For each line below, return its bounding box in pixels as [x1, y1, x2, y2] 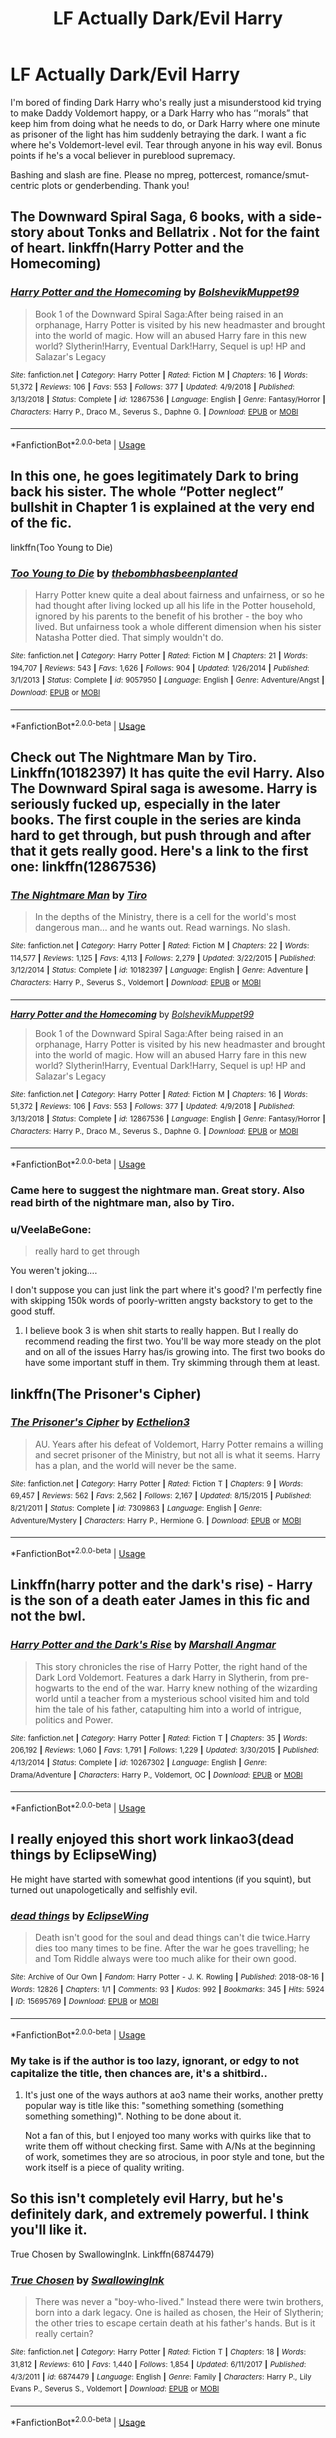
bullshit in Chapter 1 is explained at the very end [10, 499, 315, 516]
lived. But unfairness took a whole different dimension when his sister [34, 621, 322, 633]
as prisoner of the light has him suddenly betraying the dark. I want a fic [10, 128, 307, 140]
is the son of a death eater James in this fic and [10, 1592, 311, 1609]
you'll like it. [10, 2222, 88, 2239]
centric [10, 179, 40, 191]
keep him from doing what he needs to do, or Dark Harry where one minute [10, 117, 321, 129]
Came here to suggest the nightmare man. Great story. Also [10, 1183, 305, 1197]
